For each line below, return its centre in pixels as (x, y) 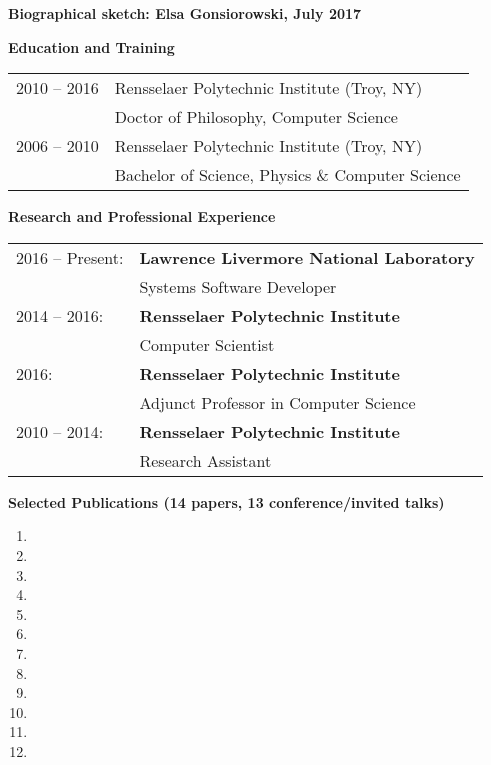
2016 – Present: (70, 257)
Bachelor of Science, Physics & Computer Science (287, 175)
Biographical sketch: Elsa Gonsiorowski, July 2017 (185, 13)
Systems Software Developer (238, 286)
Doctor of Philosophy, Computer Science (256, 117)
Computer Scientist (207, 344)
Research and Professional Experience (142, 216)
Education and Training (91, 46)
